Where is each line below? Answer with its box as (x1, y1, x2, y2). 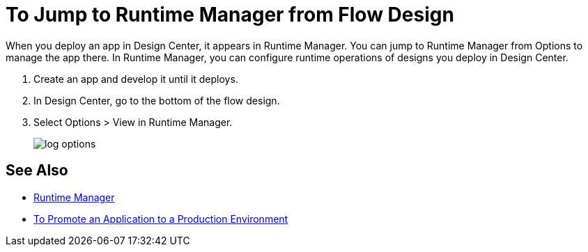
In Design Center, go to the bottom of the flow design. (33, 94, 280, 107)
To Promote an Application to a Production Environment (33, 212, 288, 225)
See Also (6, 162, 68, 180)
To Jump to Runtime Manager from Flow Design (6, 3, 454, 26)
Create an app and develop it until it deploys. (33, 72, 238, 85)
